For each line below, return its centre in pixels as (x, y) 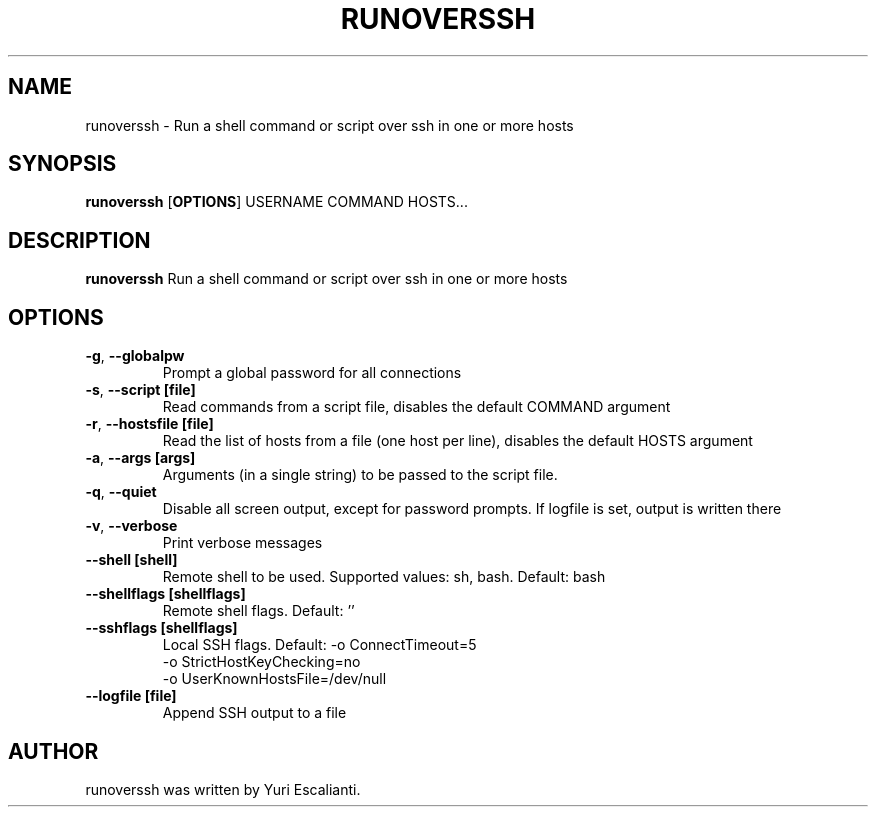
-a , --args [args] (140, 458)
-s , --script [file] (140, 390)
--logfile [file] (131, 696)
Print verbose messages (242, 543)
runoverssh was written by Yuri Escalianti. (223, 789)
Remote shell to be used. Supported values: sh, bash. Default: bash (384, 577)
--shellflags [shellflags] (165, 594)
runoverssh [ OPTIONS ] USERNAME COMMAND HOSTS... (276, 202)
